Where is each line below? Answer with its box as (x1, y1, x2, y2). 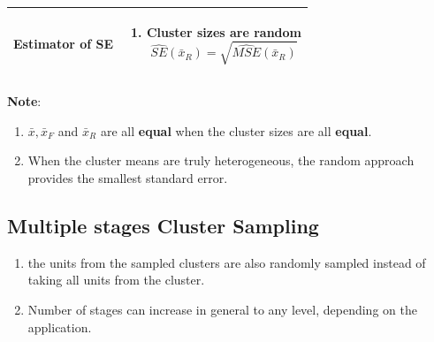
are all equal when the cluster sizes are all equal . (100, 121, 372, 140)
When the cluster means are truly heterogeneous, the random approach (27, 151, 415, 170)
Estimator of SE (13, 34, 114, 53)
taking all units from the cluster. (27, 270, 205, 289)
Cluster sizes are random (146, 22, 302, 41)
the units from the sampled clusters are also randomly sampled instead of (27, 253, 426, 271)
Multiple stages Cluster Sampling (7, 211, 319, 239)
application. (27, 317, 92, 336)
